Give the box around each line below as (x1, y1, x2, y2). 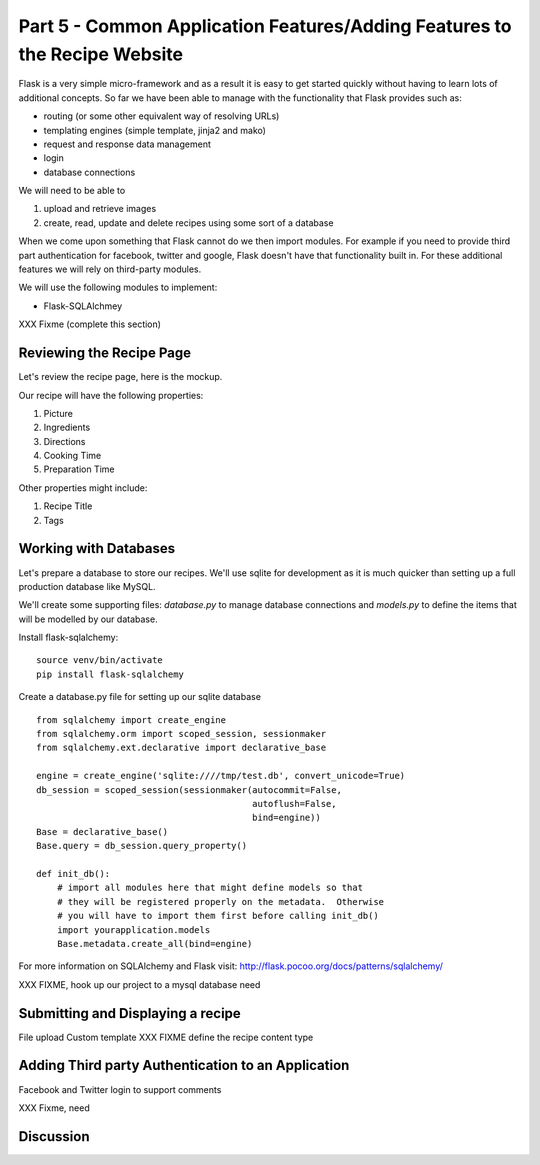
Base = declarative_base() (36, 826, 169, 837)
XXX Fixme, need (18, 1101, 90, 1114)
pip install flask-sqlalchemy (36, 668, 185, 680)
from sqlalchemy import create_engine (36, 714, 227, 725)
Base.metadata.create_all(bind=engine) (56, 938, 253, 949)
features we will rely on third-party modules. (18, 263, 202, 275)
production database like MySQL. (18, 580, 156, 592)
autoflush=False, (251, 798, 337, 809)
